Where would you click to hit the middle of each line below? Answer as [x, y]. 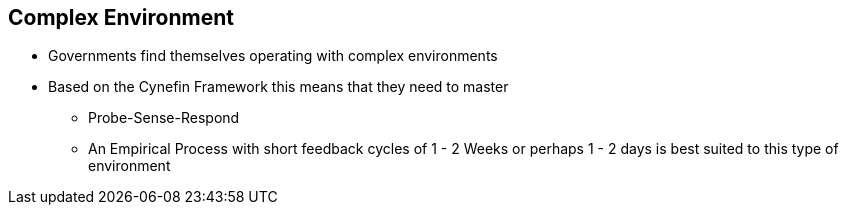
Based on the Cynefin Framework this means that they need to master [278, 87]
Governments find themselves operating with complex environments [273, 56]
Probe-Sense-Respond [164, 118]
